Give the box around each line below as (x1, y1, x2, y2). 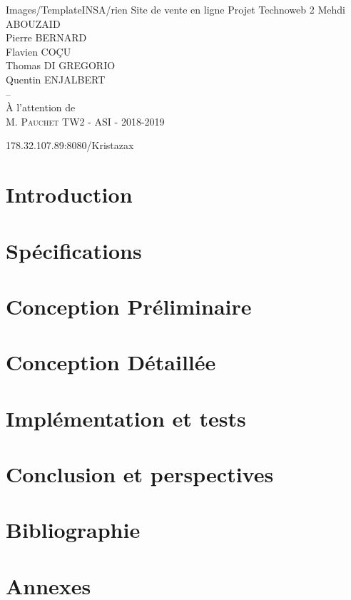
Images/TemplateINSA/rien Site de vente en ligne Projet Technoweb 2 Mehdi (6, 2, 345, 16)
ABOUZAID (6, 16, 61, 31)
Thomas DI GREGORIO (6, 58, 116, 73)
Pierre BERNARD (6, 30, 87, 45)
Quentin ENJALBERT (6, 71, 106, 86)
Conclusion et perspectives (6, 459, 274, 488)
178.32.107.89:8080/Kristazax (6, 138, 134, 153)
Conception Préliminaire (6, 291, 252, 320)
